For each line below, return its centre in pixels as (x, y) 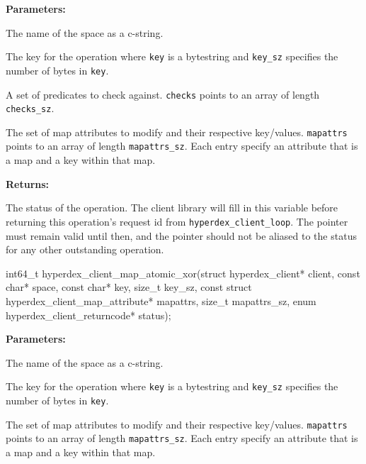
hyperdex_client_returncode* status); (88, 315)
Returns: (28, 183)
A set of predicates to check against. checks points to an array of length (163, 94)
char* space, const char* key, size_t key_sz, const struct (129, 287)
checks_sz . (30, 108)
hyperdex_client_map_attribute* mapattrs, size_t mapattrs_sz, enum (161, 300)
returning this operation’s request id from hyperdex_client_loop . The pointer (177, 221)
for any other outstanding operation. (85, 249)
